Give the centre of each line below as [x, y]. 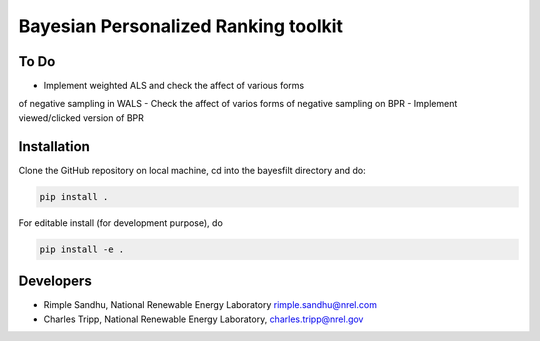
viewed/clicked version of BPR [81, 117]
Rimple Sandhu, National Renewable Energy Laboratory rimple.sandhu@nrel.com [210, 305]
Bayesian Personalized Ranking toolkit [181, 26]
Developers [55, 281]
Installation [54, 146]
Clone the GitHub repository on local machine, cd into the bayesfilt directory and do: [192, 170]
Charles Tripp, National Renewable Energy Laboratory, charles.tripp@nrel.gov [203, 319]
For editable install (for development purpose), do [121, 222]
